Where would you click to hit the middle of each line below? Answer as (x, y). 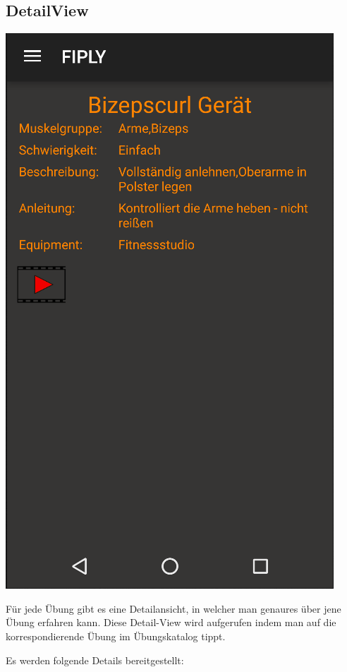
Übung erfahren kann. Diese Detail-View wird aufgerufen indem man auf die (171, 622)
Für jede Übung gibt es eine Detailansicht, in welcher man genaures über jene (173, 608)
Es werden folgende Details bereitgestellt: (95, 660)
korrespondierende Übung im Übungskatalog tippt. (116, 636)
